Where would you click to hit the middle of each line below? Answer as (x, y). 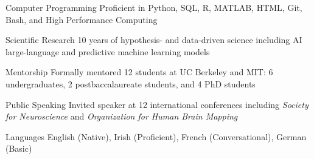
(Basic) (19, 148)
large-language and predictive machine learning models (108, 51)
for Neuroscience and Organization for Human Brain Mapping (122, 116)
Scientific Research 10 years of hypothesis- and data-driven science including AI (154, 40)
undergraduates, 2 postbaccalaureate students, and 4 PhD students (131, 83)
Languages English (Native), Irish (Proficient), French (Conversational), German (156, 136)
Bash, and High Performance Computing (82, 19)
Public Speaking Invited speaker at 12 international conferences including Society (157, 104)
